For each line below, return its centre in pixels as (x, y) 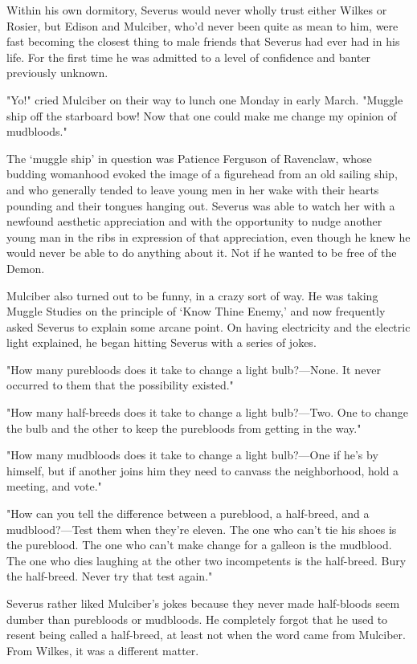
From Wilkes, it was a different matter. (103, 650)
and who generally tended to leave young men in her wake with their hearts (193, 189)
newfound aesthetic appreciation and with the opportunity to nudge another (194, 221)
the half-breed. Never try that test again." (110, 576)
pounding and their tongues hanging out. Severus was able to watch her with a (201, 205)
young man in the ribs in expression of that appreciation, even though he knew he (208, 236)
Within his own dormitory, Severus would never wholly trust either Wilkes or (197, 10)
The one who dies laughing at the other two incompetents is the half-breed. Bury (206, 560)
